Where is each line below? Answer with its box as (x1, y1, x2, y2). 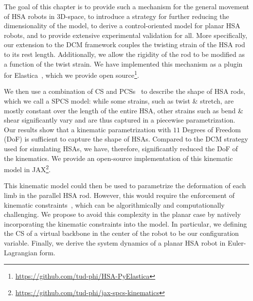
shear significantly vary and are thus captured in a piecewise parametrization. (4, 115, 235, 125)
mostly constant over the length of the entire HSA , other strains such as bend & (4, 105, 243, 115)
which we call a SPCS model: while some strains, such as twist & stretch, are (4, 96, 234, 106)
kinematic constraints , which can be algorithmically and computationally (4, 199, 225, 210)
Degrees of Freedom (182, 124, 241, 134)
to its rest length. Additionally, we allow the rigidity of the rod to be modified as (4, 49, 245, 59)
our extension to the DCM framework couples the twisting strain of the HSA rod (4, 39, 245, 50)
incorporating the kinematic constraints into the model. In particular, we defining (4, 218, 247, 229)
